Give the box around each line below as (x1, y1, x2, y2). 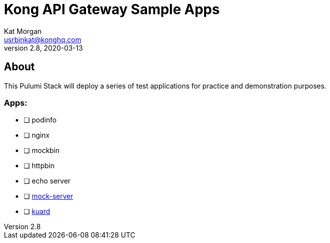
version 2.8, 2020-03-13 (4, 43, 83, 52)
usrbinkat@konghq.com (4, 35, 82, 44)
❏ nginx (24, 131, 50, 140)
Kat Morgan (4, 27, 42, 35)
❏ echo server (24, 177, 71, 185)
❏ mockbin (24, 146, 60, 155)
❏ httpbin (24, 161, 55, 170)
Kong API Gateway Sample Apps (4, 1, 220, 18)
